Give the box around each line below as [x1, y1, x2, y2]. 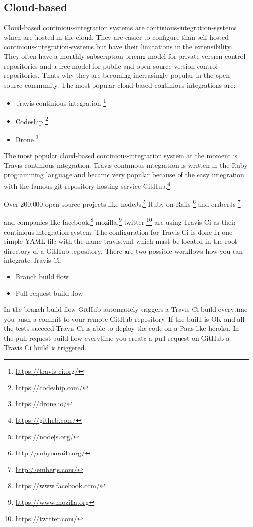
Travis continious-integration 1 [15, 96, 106, 108]
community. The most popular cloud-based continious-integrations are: [24, 79, 235, 90]
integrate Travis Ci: [4, 255, 62, 265]
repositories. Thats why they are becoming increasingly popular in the [4, 70, 214, 80]
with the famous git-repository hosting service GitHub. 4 [4, 179, 170, 191]
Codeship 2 [15, 114, 48, 126]
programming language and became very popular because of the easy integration [4, 169, 244, 180]
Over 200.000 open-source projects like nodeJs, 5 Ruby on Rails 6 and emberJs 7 [4, 198, 241, 209]
